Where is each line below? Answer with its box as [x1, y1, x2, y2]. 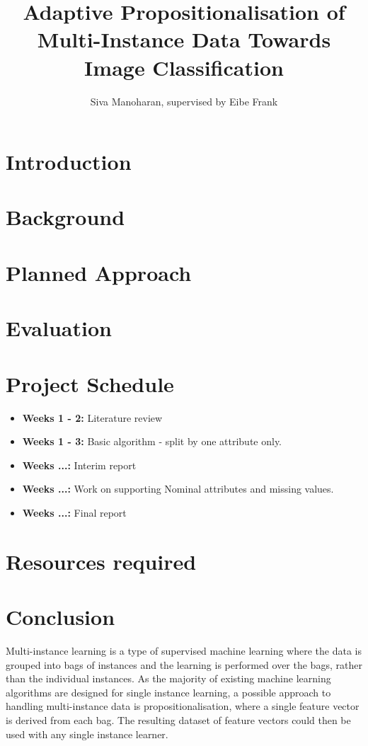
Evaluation [6, 314, 112, 343]
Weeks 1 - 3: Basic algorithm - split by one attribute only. [22, 434, 282, 449]
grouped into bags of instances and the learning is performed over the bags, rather [6, 657, 362, 672]
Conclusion [6, 602, 115, 631]
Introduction [6, 147, 132, 176]
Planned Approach [6, 258, 192, 287]
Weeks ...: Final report [22, 505, 127, 520]
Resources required [6, 546, 197, 575]
